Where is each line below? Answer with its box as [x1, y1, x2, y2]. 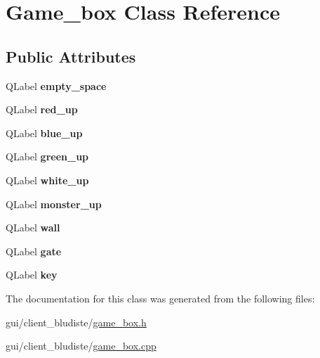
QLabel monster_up [6, 196, 102, 211]
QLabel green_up [6, 149, 89, 164]
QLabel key [6, 267, 58, 282]
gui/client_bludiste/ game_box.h [6, 314, 147, 329]
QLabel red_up [6, 102, 78, 117]
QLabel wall [6, 220, 60, 235]
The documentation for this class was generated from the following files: [6, 290, 315, 305]
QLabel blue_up [6, 125, 83, 140]
